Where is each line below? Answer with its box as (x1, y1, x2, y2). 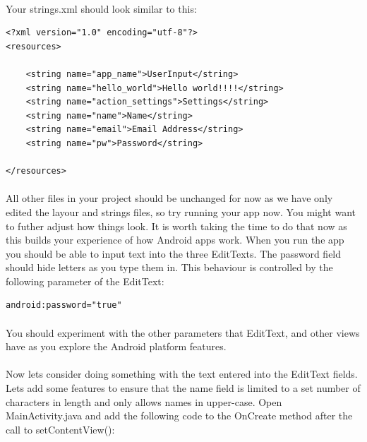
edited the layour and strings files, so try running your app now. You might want (6, 204, 356, 219)
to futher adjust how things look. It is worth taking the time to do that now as (6, 218, 347, 233)
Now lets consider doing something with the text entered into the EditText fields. (6, 366, 358, 381)
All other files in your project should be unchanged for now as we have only (6, 191, 333, 205)
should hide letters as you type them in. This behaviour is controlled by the (6, 260, 333, 275)
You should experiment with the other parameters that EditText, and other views (6, 325, 360, 340)
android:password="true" (6, 300, 122, 311)
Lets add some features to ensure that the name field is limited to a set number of (6, 381, 361, 395)
